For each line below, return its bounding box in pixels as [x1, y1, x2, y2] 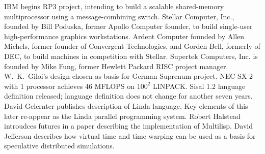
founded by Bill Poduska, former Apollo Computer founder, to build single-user [4, 21, 253, 32]
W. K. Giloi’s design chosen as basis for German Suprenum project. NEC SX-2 [4, 71, 253, 81]
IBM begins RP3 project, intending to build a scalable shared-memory [4, 1, 224, 11]
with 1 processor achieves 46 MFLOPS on [4, 80, 135, 91]
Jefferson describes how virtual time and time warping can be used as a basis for [4, 130, 256, 141]
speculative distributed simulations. [4, 140, 115, 151]
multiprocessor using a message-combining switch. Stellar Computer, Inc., [4, 11, 234, 21]
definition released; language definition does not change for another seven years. [4, 90, 253, 101]
